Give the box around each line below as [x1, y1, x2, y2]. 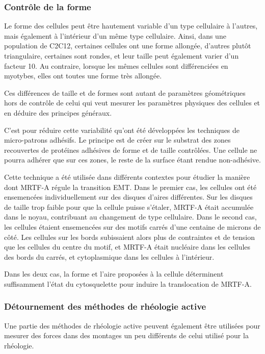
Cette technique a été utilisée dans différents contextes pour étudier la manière [4, 171, 250, 182]
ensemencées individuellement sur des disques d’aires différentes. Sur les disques [4, 192, 253, 202]
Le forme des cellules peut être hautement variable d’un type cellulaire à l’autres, [4, 20, 258, 31]
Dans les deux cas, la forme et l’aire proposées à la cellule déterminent [4, 268, 224, 279]
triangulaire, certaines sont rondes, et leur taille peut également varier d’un [4, 50, 239, 61]
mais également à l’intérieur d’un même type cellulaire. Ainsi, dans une [4, 30, 226, 41]
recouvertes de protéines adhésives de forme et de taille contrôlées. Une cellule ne [4, 144, 257, 155]
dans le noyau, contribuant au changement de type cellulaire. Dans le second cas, [4, 211, 257, 222]
